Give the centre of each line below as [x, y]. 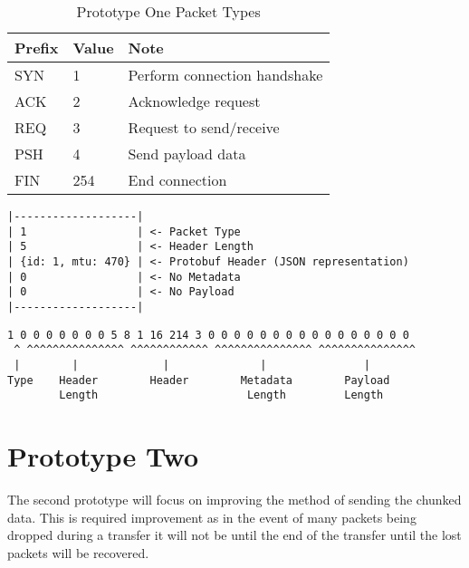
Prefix [37, 48]
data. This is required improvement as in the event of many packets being [212, 517]
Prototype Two [103, 456]
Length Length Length [221, 395]
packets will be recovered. [78, 552]
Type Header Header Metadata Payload [199, 380]
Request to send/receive [204, 127]
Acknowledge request [194, 101]
